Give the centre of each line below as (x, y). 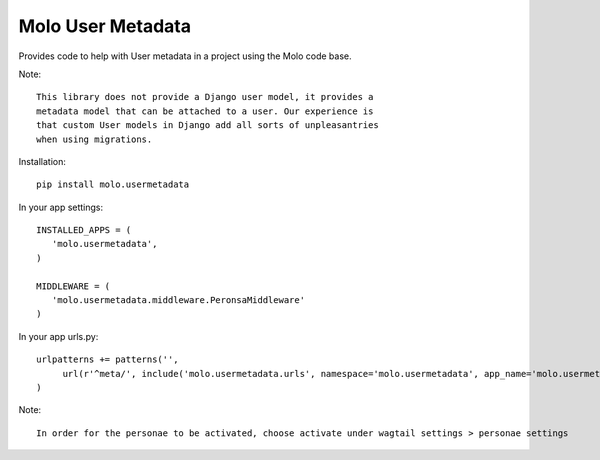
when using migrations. (94, 139)
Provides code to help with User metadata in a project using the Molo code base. (185, 56)
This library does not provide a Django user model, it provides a (205, 97)
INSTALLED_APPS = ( (84, 230)
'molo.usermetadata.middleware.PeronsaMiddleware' (178, 300)
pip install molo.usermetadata (113, 184)
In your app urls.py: (58, 336)
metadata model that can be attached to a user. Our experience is (205, 111)
